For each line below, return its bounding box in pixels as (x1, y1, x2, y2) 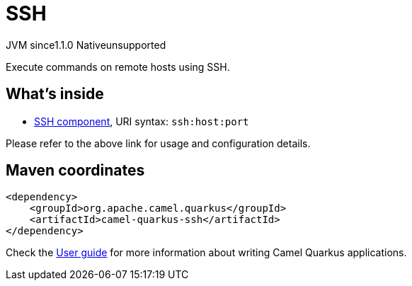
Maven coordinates (6, 161, 145, 180)
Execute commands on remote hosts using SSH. (6, 60, 230, 73)
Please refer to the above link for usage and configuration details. (6, 137, 311, 149)
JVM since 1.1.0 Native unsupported (6, 38, 166, 51)
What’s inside (6, 85, 104, 103)
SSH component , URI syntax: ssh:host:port (34, 115, 249, 127)
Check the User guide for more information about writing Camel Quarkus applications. (6, 246, 407, 259)
